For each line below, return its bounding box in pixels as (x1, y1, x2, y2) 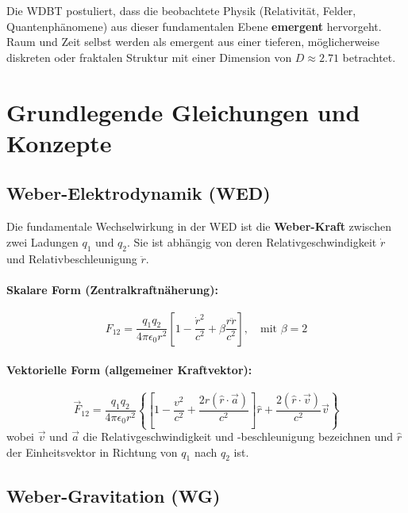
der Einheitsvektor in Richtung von (6, 443, 178, 460)
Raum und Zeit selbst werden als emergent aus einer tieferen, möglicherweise (6, 33, 380, 50)
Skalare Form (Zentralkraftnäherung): (6, 281, 218, 297)
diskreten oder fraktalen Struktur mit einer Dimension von (6, 48, 292, 65)
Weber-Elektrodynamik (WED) (6, 181, 271, 205)
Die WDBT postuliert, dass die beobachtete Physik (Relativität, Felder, (6, 2, 356, 18)
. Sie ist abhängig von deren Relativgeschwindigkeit (127, 233, 377, 250)
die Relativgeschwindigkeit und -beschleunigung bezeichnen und (83, 428, 394, 445)
